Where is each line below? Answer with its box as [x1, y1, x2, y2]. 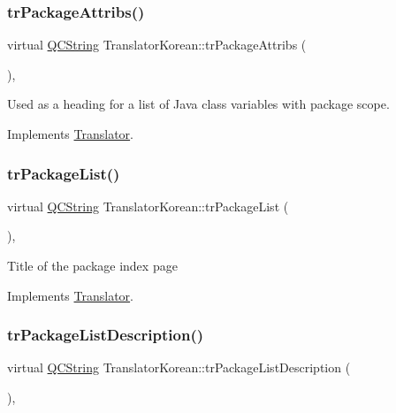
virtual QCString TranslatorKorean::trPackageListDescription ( [7, 358, 351, 377]
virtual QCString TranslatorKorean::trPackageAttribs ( [7, 35, 307, 54]
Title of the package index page [7, 256, 178, 274]
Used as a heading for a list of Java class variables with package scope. [7, 95, 390, 113]
